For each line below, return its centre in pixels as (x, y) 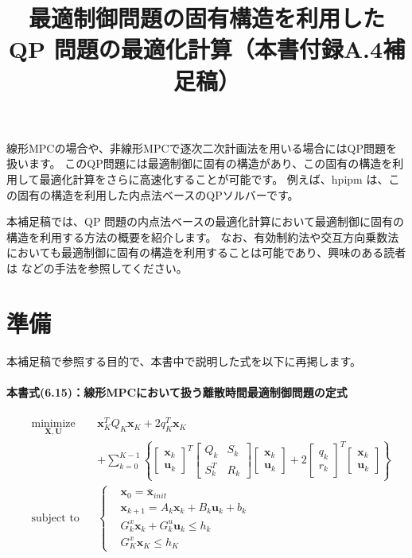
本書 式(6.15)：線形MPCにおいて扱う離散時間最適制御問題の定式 (177, 391)
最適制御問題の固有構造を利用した (206, 18)
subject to (55, 518)
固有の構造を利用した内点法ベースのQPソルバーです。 (158, 194)
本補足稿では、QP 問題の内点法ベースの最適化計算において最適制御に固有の (205, 221)
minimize (53, 424)
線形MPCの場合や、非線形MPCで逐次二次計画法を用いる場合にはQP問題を (202, 147)
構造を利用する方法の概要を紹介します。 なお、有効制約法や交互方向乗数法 (203, 236)
